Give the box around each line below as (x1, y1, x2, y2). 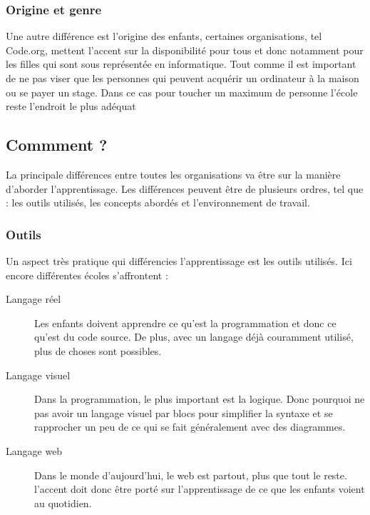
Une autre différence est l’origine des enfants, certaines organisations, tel (6, 29, 322, 44)
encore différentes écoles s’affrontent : (6, 267, 168, 282)
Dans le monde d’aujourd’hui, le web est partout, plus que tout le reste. (34, 467, 347, 482)
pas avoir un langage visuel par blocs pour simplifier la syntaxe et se (34, 405, 333, 420)
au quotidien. (34, 495, 92, 510)
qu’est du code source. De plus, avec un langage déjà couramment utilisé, (34, 329, 354, 344)
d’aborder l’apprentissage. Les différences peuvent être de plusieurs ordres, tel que (6, 181, 364, 196)
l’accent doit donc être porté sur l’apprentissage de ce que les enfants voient (34, 481, 365, 496)
